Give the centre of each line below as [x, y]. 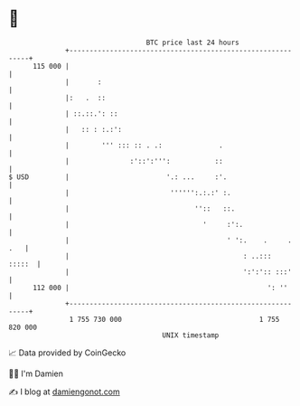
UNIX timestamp [191, 335]
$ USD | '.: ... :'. [118, 177]
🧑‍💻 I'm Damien [36, 373]
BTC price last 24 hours [193, 42]
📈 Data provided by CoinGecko [67, 353]
